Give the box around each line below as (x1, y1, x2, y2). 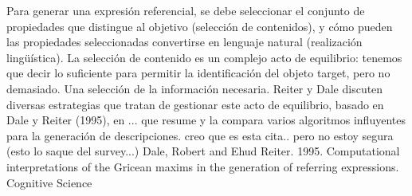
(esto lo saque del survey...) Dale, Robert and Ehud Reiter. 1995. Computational (6, 143, 400, 159)
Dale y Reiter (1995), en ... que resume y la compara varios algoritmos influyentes (6, 112, 406, 128)
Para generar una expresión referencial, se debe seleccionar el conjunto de (6, 2, 365, 18)
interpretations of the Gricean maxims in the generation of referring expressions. (6, 158, 399, 174)
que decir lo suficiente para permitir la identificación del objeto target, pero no (6, 65, 390, 81)
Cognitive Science (6, 174, 92, 190)
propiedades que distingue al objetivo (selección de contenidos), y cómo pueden (6, 18, 393, 34)
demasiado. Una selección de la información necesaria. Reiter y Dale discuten (6, 80, 383, 96)
